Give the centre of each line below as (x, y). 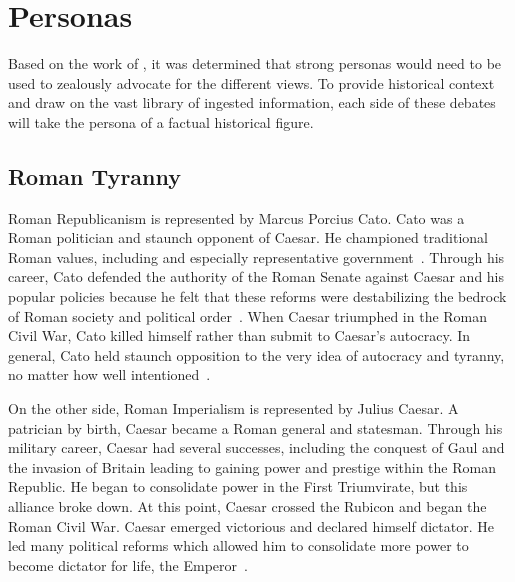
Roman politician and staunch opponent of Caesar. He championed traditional (248, 237)
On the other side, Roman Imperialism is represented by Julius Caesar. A (233, 408)
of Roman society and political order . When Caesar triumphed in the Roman (248, 315)
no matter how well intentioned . (109, 374)
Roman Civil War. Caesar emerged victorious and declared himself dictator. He (251, 525)
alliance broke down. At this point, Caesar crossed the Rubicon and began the (247, 506)
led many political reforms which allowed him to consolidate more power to (238, 545)
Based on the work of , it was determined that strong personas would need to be (255, 63)
